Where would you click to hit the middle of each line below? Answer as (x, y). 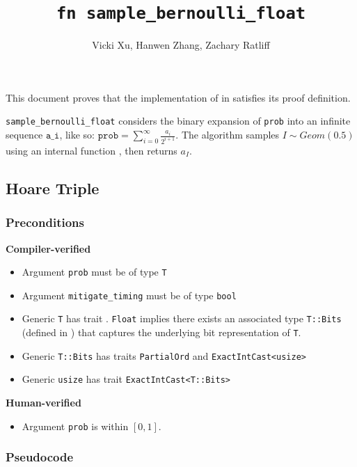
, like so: (77, 135)
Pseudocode (40, 457)
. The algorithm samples (228, 135)
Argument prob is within (75, 426)
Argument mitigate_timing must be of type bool (129, 295)
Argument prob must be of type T (94, 272)
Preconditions (45, 222)
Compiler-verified (48, 248)
